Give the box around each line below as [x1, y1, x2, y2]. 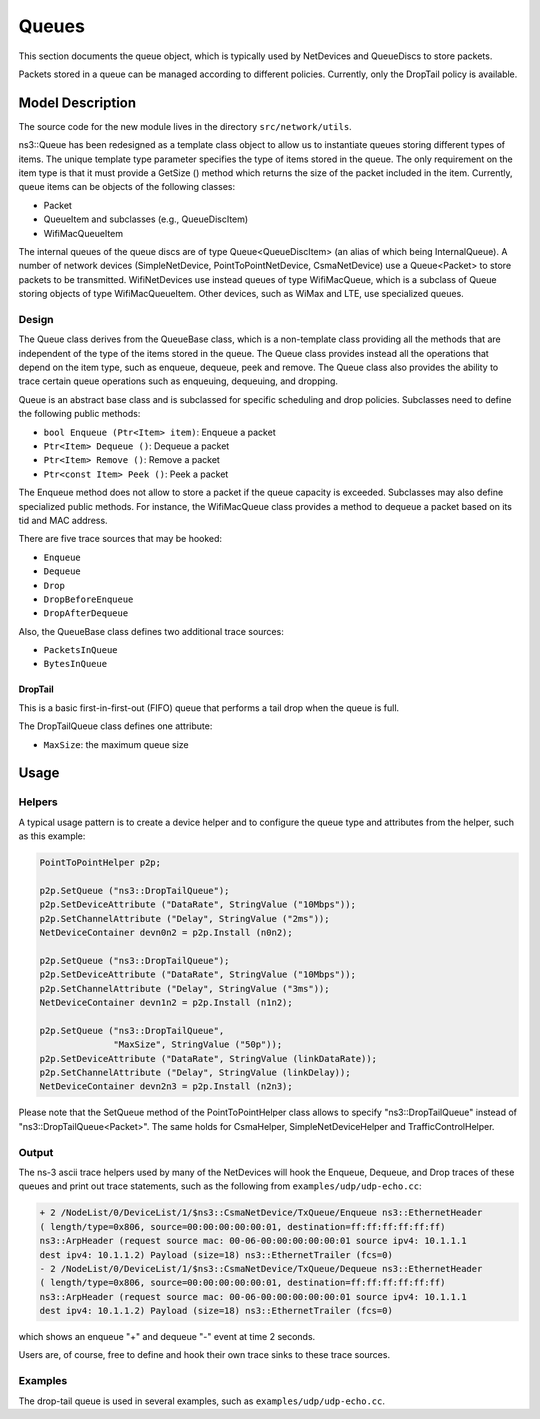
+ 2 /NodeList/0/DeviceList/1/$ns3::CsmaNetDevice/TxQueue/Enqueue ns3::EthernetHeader [39, 1207, 483, 1219]
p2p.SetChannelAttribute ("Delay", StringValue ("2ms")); [39, 913, 330, 924]
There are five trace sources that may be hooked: [18, 533, 223, 545]
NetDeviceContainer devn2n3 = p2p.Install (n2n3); [39, 1081, 294, 1092]
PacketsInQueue [43, 645, 119, 656]
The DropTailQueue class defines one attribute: [18, 720, 213, 732]
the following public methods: [18, 408, 141, 420]
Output [18, 1145, 54, 1159]
